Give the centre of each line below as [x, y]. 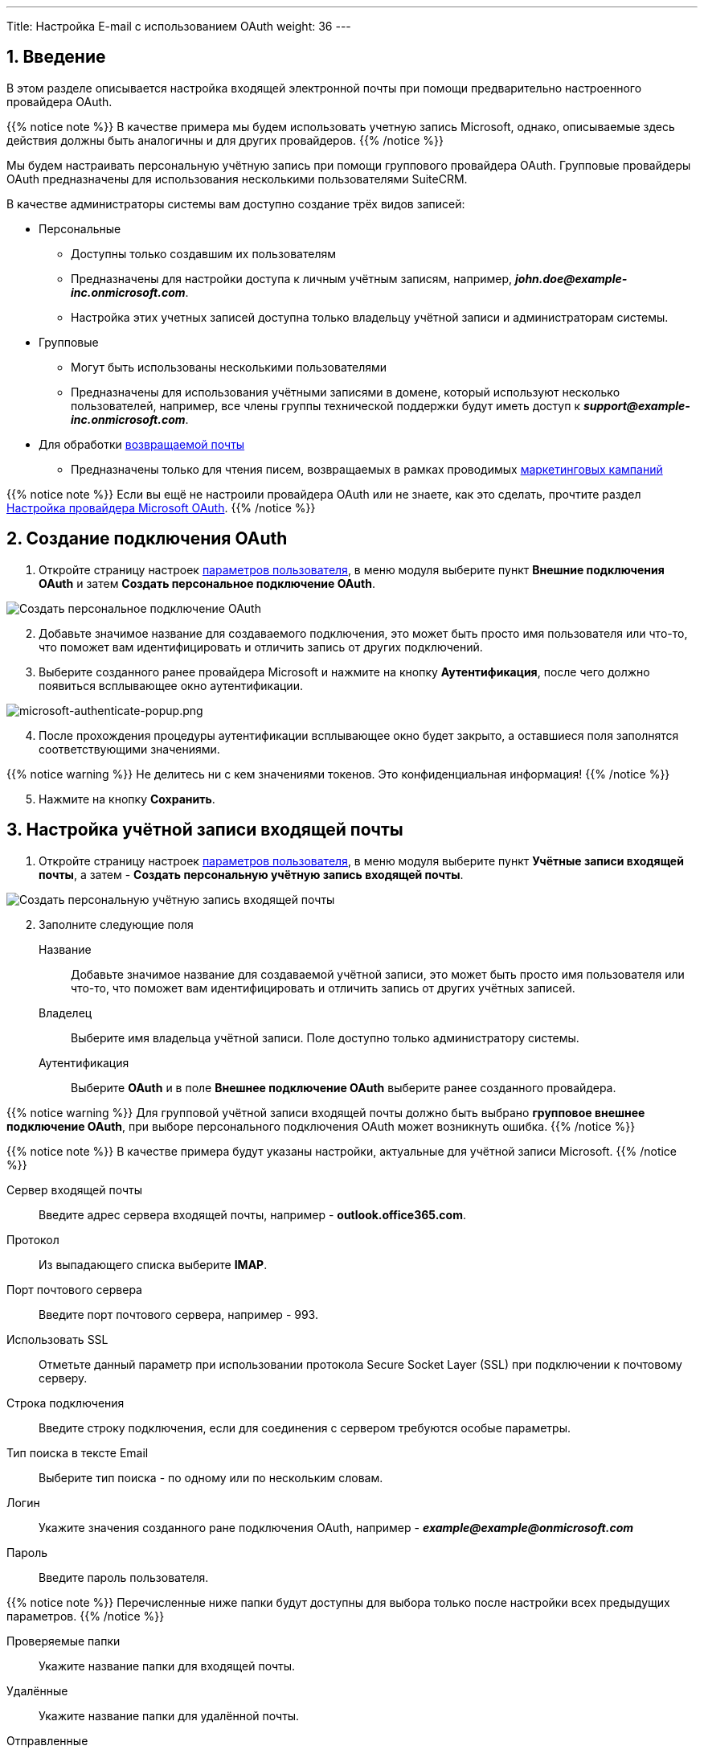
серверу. [63, 1378]
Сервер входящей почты [74, 1189]
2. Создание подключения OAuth [147, 539]
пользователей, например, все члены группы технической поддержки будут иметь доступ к [325, 405]
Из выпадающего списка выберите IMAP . [153, 1264]
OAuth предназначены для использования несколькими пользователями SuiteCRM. [237, 179]
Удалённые [37, 1690]
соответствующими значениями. [129, 749]
